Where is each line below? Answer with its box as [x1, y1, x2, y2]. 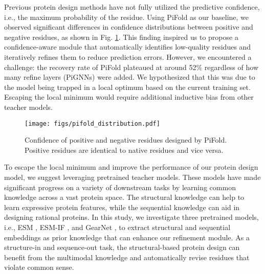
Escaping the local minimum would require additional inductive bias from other [4, 92, 254, 102]
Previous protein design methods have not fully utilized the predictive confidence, [4, 2, 260, 12]
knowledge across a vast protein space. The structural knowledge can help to [4, 192, 245, 202]
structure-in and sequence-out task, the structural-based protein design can [4, 242, 240, 253]
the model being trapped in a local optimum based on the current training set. [4, 81, 251, 92]
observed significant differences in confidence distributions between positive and [4, 21, 253, 32]
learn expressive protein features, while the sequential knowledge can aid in [4, 201, 240, 212]
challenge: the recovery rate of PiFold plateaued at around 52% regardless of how [4, 61, 258, 72]
